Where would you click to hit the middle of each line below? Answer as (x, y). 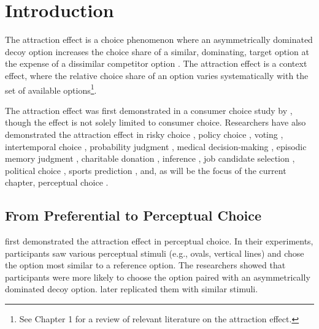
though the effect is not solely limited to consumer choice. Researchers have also (156, 122)
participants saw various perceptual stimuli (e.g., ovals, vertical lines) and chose (155, 253)
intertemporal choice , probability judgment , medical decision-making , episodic (156, 146)
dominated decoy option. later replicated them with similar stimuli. (132, 289)
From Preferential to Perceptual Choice (133, 215)
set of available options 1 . (51, 89)
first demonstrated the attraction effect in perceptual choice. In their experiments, (159, 241)
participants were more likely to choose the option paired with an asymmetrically (158, 277)
